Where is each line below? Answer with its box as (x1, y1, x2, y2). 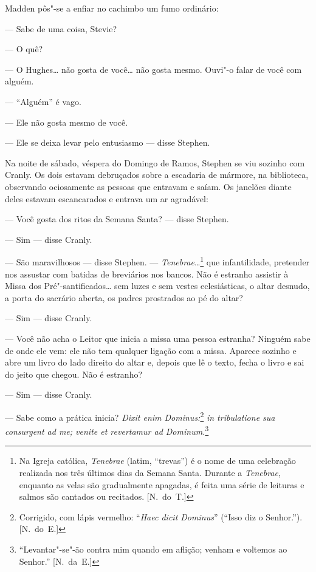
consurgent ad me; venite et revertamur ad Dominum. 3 (5, 423, 209, 437)
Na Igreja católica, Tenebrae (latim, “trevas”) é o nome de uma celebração (19, 454, 296, 467)
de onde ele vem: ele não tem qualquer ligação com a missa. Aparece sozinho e (5, 344, 297, 356)
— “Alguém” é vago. (5, 95, 81, 107)
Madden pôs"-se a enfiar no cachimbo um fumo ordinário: (5, 2, 219, 14)
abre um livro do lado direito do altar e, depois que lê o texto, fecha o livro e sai (5, 356, 304, 369)
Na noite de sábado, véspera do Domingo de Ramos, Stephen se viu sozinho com (5, 156, 305, 169)
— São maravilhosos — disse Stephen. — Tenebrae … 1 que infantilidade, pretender (5, 254, 310, 268)
